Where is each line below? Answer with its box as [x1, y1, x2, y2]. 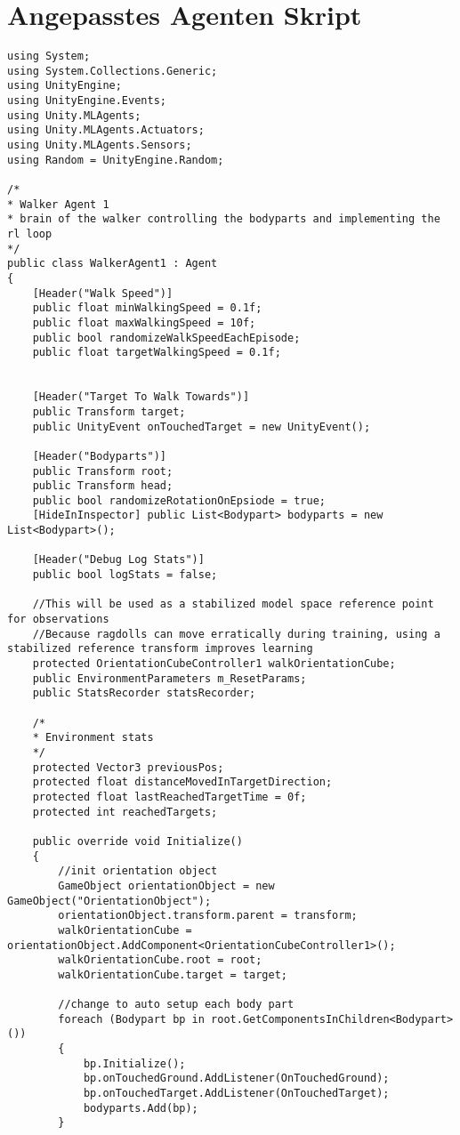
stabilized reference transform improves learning [7, 642, 313, 656]
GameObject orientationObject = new [58, 879, 275, 892]
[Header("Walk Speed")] [32, 286, 174, 300]
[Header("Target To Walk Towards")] [32, 390, 250, 404]
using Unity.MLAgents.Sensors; [7, 139, 192, 152]
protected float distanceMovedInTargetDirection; [32, 776, 333, 789]
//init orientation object [58, 865, 218, 878]
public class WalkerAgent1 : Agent [7, 257, 218, 270]
